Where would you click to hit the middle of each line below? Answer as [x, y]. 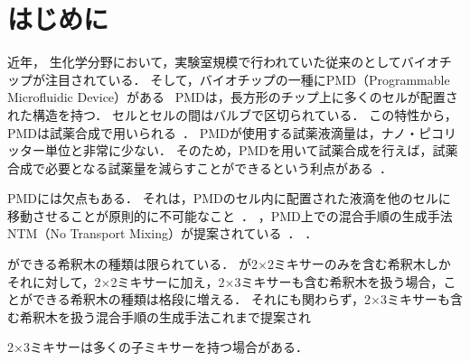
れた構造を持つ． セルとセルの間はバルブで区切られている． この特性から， [232, 114]
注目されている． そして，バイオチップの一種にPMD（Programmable [247, 79]
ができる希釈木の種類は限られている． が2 [132, 264]
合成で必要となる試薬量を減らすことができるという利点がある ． [200, 167]
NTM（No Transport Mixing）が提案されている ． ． [163, 233]
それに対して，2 [54, 281]
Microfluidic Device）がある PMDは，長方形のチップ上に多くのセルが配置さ [233, 97]
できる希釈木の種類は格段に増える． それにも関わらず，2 [201, 299]
